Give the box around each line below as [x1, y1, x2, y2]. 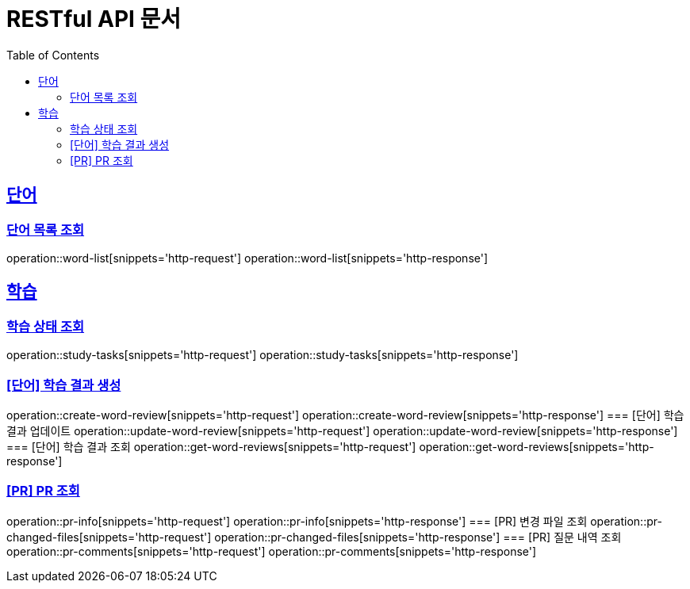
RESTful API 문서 [6, 6, 182, 33]
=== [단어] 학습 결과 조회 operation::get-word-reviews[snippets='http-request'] [6, 439, 416, 453]
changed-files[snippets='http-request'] [6, 530, 212, 544]
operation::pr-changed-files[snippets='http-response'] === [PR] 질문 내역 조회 [214, 530, 622, 544]
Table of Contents [6, 48, 100, 62]
